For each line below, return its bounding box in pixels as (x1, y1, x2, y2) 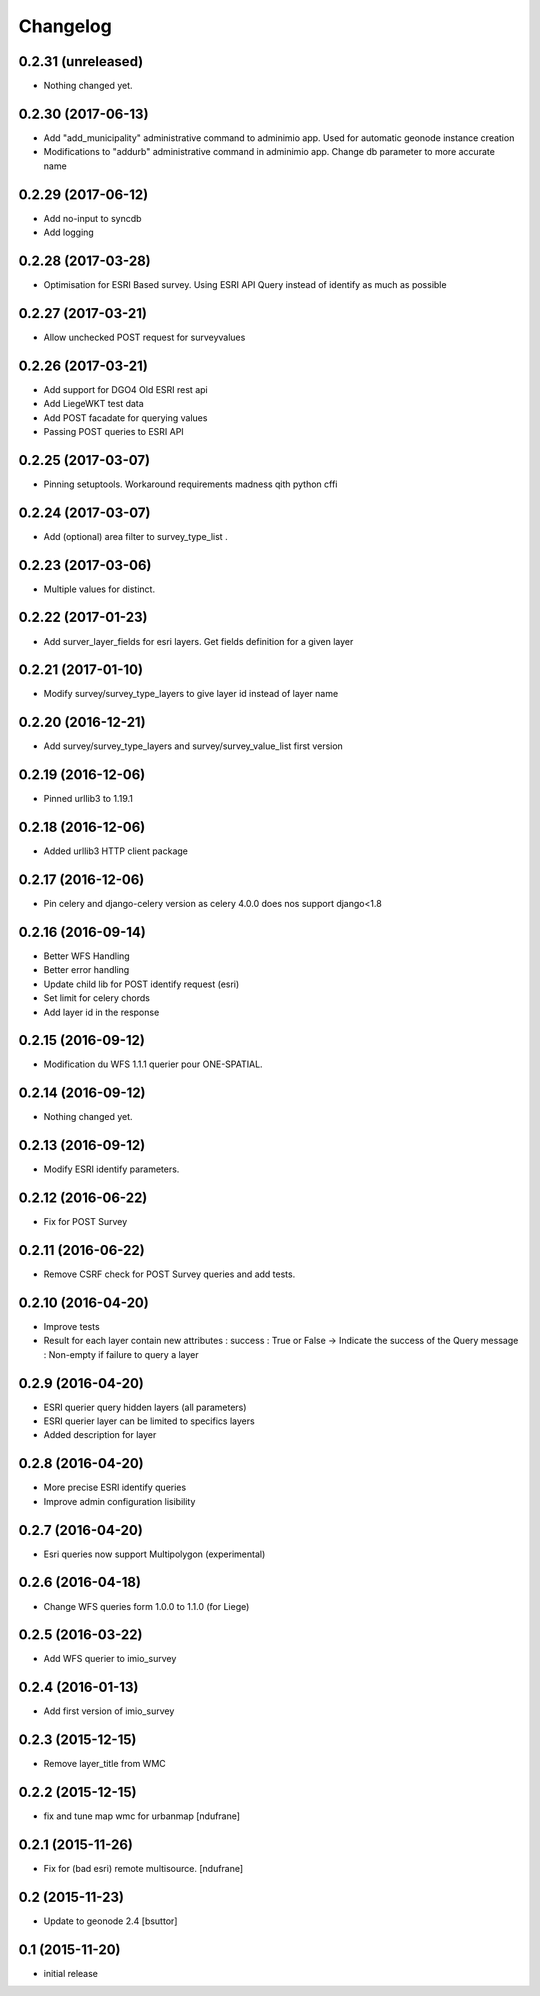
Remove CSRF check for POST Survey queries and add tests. (43, 1268, 296, 1280)
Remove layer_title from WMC (43, 1758, 167, 1770)
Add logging (43, 226, 94, 239)
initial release (43, 1967, 99, 1979)
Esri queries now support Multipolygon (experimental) (43, 1548, 266, 1560)
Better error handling (43, 964, 130, 976)
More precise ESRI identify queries (43, 1481, 187, 1494)
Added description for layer (43, 1429, 157, 1441)
